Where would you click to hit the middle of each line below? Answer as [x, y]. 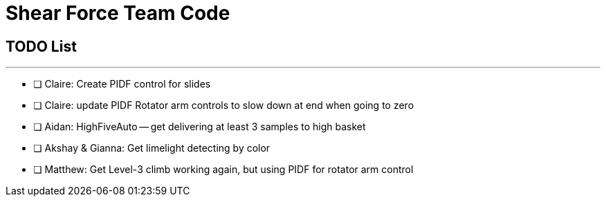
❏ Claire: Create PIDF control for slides [122, 84]
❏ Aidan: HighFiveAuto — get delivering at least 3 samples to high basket [200, 127]
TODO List [41, 46]
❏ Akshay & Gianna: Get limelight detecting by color [152, 148]
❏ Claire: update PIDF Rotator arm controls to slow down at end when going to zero [224, 105]
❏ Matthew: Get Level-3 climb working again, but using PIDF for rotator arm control [223, 170]
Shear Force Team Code [118, 13]
